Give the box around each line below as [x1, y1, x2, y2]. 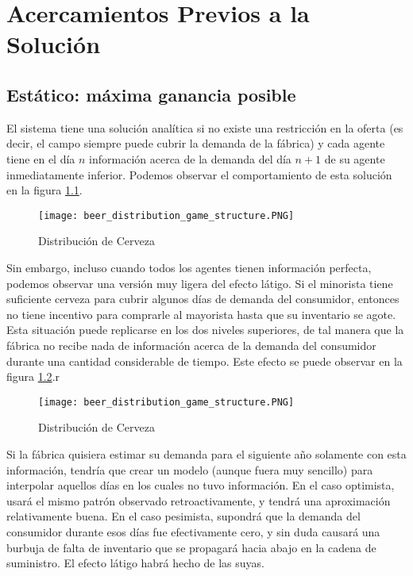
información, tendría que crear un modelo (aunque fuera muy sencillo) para [6, 461, 373, 478]
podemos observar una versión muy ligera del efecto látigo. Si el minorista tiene [6, 275, 393, 291]
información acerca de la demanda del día [89, 150, 291, 167]
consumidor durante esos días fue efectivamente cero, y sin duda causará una [6, 523, 380, 540]
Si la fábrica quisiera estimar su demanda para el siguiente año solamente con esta [6, 445, 407, 462]
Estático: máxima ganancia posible [6, 82, 296, 106]
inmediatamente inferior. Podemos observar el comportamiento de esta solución [6, 166, 392, 182]
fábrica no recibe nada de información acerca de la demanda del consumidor [6, 336, 376, 353]
